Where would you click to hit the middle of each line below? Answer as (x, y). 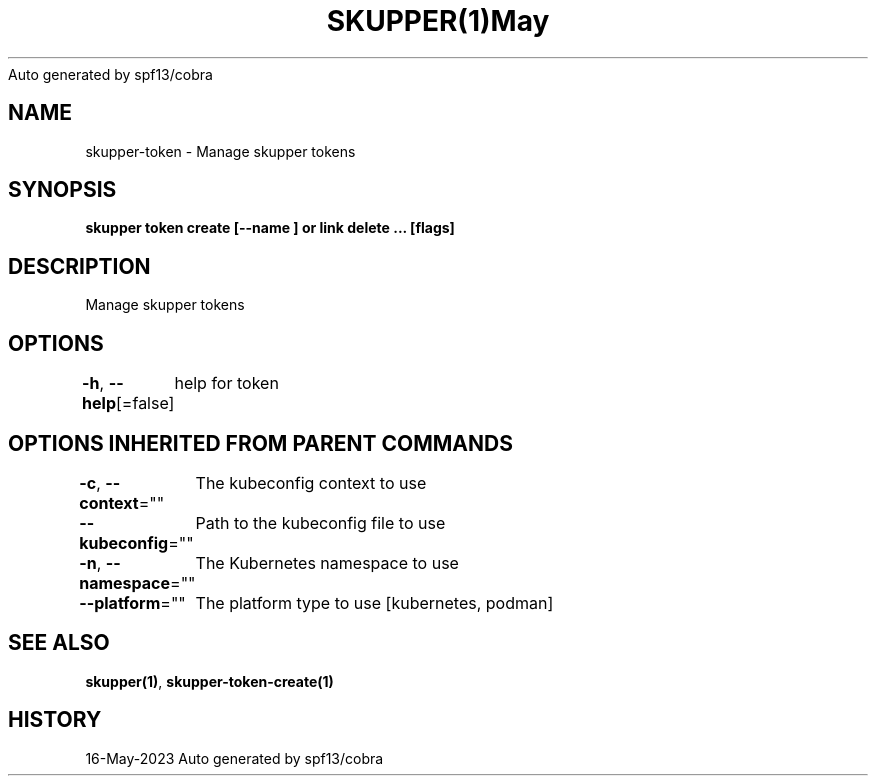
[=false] (145, 403)
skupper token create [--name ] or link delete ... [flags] (270, 228)
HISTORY (55, 720)
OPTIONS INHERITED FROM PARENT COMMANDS (260, 443)
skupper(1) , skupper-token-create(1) (209, 681)
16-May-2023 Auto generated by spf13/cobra (234, 758)
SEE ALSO (59, 643)
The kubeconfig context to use (311, 482)
